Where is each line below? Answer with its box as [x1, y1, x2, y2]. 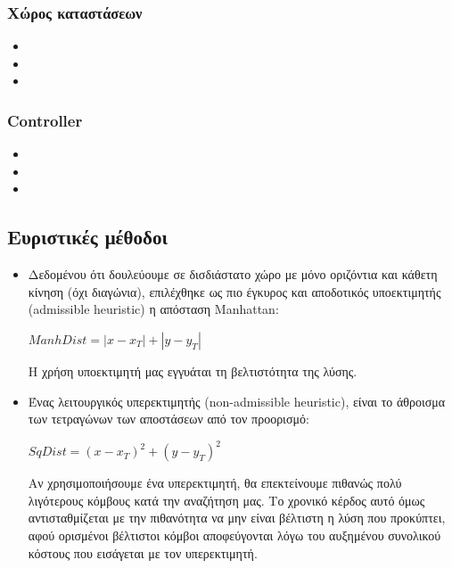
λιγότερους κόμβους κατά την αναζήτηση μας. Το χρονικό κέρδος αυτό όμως [28, 490, 425, 509]
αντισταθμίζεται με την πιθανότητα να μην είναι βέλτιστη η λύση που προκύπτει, [28, 508, 446, 527]
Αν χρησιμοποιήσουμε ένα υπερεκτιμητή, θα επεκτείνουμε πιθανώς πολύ [28, 473, 402, 492]
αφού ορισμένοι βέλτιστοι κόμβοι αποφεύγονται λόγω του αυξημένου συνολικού [28, 526, 441, 545]
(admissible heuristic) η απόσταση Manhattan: [28, 300, 279, 318]
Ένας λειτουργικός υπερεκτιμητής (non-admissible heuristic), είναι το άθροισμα [28, 391, 446, 410]
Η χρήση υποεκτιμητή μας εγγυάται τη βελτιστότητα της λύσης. [28, 361, 357, 380]
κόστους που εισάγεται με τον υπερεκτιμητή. [28, 543, 258, 562]
